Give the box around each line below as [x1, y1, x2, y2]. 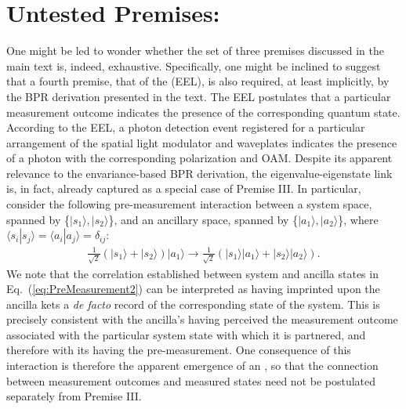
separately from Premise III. [6, 388, 142, 404]
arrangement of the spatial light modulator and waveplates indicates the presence [6, 134, 397, 150]
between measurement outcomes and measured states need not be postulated [6, 372, 376, 389]
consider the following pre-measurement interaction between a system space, [6, 196, 372, 212]
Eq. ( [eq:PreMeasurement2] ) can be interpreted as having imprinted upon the [6, 281, 380, 297]
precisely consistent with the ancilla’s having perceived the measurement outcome [6, 311, 398, 328]
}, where [338, 211, 379, 227]
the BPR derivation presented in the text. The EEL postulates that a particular [6, 88, 391, 104]
